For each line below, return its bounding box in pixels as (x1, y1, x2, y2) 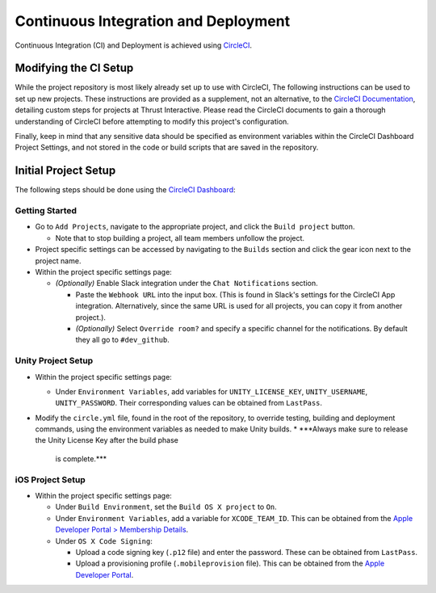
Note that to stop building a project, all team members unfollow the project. (55, 233, 305, 242)
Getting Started (15, 205, 77, 217)
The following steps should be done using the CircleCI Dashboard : (15, 185, 236, 195)
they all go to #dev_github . (75, 335, 170, 345)
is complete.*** (55, 453, 107, 464)
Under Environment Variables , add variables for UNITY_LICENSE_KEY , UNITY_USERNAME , (55, 386, 368, 396)
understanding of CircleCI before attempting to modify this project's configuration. (15, 116, 290, 126)
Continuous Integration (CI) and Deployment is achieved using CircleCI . (15, 40, 253, 50)
